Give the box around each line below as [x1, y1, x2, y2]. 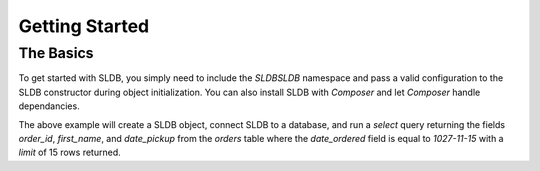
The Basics [18, 44, 94, 62]
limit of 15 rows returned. [18, 146, 121, 159]
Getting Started [18, 15, 150, 37]
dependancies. [18, 100, 80, 112]
